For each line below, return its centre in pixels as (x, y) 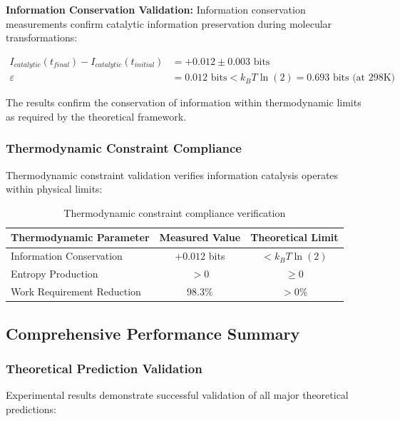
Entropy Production (55, 274)
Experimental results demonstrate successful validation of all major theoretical (177, 395)
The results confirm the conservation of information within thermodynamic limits (184, 102)
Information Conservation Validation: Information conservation (156, 9)
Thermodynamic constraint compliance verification (175, 212)
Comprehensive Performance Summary (153, 333)
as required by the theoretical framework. (96, 116)
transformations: (42, 37)
